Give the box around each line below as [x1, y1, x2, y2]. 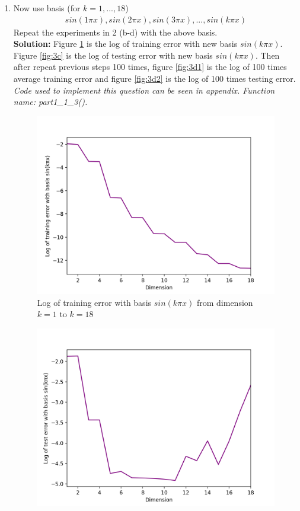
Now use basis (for [13, 2, 81, 14]
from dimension [196, 296, 253, 308]
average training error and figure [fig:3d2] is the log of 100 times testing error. [13, 72, 296, 84]
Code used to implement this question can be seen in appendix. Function [13, 84, 275, 96]
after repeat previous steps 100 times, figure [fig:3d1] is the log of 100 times [13, 60, 287, 73]
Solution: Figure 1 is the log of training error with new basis [13, 37, 238, 50]
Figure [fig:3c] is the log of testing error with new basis [13, 49, 213, 61]
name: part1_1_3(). [13, 95, 88, 108]
